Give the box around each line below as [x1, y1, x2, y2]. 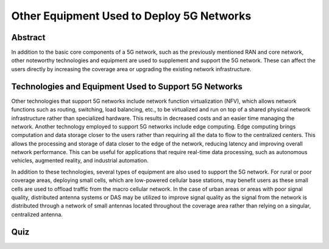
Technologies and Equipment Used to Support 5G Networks [11, 81, 243, 91]
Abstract [11, 32, 46, 43]
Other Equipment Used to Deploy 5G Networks [11, 9, 252, 23]
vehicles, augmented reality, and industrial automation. [11, 157, 149, 164]
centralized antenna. [11, 211, 63, 218]
